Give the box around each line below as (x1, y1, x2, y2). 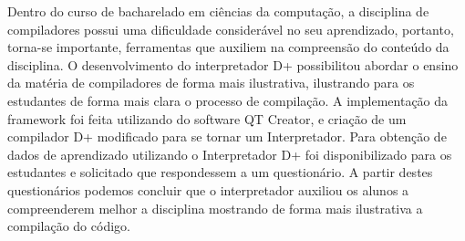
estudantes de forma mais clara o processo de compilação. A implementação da (7, 90, 449, 110)
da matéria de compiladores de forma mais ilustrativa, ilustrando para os (7, 73, 415, 92)
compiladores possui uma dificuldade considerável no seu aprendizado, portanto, (7, 19, 454, 38)
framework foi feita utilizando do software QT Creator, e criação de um (7, 109, 407, 128)
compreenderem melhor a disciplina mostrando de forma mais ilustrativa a (7, 198, 423, 217)
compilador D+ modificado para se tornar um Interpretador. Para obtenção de (7, 127, 447, 146)
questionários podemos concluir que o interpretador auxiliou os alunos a (7, 180, 409, 199)
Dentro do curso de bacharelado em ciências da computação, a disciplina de (7, 2, 429, 20)
